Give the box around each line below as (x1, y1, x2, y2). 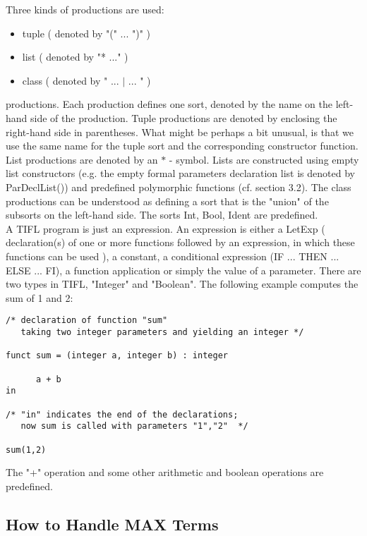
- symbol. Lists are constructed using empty (169, 152, 359, 166)
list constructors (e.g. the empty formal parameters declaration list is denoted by (6, 166, 355, 181)
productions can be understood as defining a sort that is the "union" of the (6, 193, 329, 208)
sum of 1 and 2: (6, 290, 73, 305)
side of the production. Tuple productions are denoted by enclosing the (30, 110, 337, 125)
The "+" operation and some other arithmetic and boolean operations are (6, 465, 324, 480)
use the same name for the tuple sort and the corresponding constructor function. (6, 138, 359, 153)
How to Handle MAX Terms (6, 513, 219, 535)
